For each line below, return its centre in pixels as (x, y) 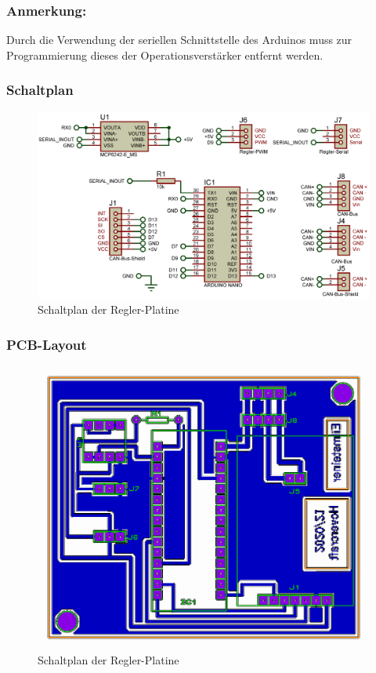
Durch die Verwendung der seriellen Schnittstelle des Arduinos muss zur (179, 40)
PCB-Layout (47, 344)
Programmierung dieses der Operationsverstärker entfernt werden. (165, 55)
